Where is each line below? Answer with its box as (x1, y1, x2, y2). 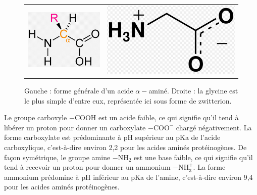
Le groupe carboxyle (4, 112, 67, 123)
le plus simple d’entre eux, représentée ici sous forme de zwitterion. (24, 95, 232, 106)
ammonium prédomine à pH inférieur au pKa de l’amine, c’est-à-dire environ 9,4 (4, 171, 253, 182)
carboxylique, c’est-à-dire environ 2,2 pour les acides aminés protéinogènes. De (4, 141, 247, 152)
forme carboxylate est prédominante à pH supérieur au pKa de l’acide (4, 132, 221, 142)
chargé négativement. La (176, 122, 252, 132)
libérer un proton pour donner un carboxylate (4, 122, 146, 132)
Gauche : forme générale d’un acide (24, 85, 133, 96)
